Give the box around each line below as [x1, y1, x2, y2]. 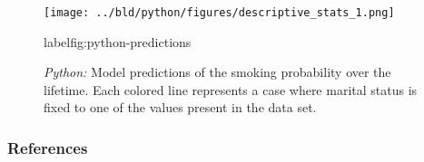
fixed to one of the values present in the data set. [44, 98, 317, 117]
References [7, 136, 88, 158]
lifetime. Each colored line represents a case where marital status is [44, 80, 418, 99]
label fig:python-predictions [44, 32, 192, 51]
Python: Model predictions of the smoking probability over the [44, 62, 391, 81]
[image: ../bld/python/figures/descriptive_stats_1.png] [44, 6, 395, 19]
